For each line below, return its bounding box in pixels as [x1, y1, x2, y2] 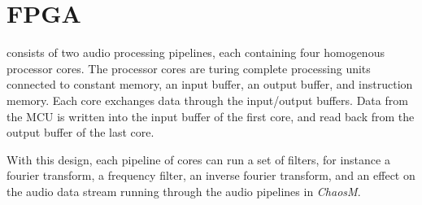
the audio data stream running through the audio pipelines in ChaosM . [7, 182, 361, 199]
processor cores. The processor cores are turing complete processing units [7, 59, 371, 76]
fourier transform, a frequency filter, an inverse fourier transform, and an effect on [7, 167, 415, 184]
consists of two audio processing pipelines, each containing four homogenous [7, 44, 385, 61]
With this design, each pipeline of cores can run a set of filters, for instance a [7, 150, 390, 168]
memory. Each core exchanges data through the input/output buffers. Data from [7, 91, 408, 108]
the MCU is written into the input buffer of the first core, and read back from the [7, 107, 415, 124]
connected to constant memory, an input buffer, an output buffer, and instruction [7, 76, 413, 93]
